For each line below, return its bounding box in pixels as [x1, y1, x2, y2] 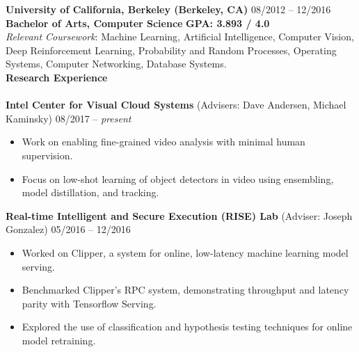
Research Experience [6, 70, 108, 84]
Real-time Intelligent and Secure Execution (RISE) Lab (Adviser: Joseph [6, 208, 353, 223]
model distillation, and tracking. [22, 185, 159, 200]
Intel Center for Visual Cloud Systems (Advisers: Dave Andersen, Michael [6, 97, 346, 112]
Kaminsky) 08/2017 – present [6, 111, 131, 125]
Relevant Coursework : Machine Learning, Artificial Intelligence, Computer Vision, [6, 29, 354, 44]
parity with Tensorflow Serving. [22, 296, 157, 310]
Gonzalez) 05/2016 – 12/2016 [6, 222, 131, 237]
